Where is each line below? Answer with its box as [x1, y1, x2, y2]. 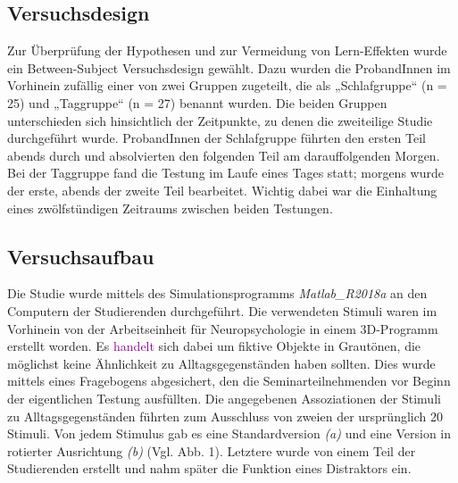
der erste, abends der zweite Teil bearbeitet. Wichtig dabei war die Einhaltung [7, 180, 437, 199]
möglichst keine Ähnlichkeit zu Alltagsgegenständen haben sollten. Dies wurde [7, 354, 436, 372]
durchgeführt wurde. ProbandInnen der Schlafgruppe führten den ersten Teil [7, 129, 426, 147]
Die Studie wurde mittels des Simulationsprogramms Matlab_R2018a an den [7, 284, 428, 303]
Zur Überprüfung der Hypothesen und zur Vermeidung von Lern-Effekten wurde [7, 41, 447, 60]
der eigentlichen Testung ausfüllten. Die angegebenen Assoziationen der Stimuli [7, 388, 441, 407]
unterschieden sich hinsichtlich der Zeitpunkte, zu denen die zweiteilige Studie [7, 111, 433, 129]
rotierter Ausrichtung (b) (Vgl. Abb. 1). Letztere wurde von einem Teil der [7, 441, 416, 460]
